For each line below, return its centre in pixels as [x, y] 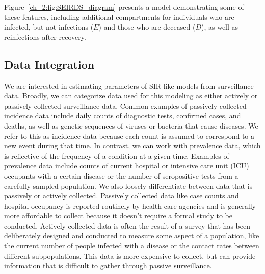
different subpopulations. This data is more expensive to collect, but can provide [130, 255]
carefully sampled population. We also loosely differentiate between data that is [128, 185]
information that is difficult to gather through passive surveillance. [108, 266]
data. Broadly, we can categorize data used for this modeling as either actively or [131, 96]
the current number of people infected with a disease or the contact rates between [132, 246]
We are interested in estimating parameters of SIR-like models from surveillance [129, 85]
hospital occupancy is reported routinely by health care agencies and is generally [130, 205]
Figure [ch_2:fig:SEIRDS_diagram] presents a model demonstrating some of [124, 7]
